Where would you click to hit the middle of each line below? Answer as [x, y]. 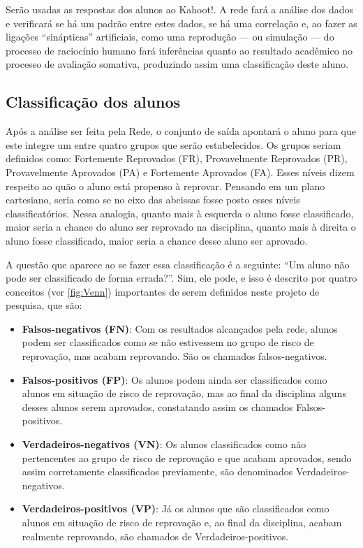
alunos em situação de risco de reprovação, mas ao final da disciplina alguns [184, 393]
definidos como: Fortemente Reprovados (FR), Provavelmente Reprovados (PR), [177, 158]
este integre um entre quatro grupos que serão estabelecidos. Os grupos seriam [173, 144]
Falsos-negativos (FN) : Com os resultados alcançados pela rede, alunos [180, 328]
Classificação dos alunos [93, 102]
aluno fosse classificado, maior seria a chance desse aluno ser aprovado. [157, 240]
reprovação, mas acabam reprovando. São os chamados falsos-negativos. [175, 356]
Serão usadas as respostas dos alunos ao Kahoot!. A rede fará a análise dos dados [179, 9]
